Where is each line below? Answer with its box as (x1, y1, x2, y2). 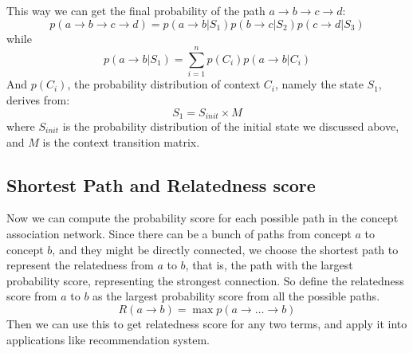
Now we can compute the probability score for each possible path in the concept (6, 210, 399, 226)
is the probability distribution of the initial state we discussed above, (62, 117, 399, 134)
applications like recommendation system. (6, 331, 210, 347)
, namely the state (275, 76, 364, 92)
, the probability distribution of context (67, 76, 261, 92)
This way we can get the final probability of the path (6, 2, 265, 18)
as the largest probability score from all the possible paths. (92, 288, 380, 304)
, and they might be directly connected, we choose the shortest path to (52, 241, 399, 257)
